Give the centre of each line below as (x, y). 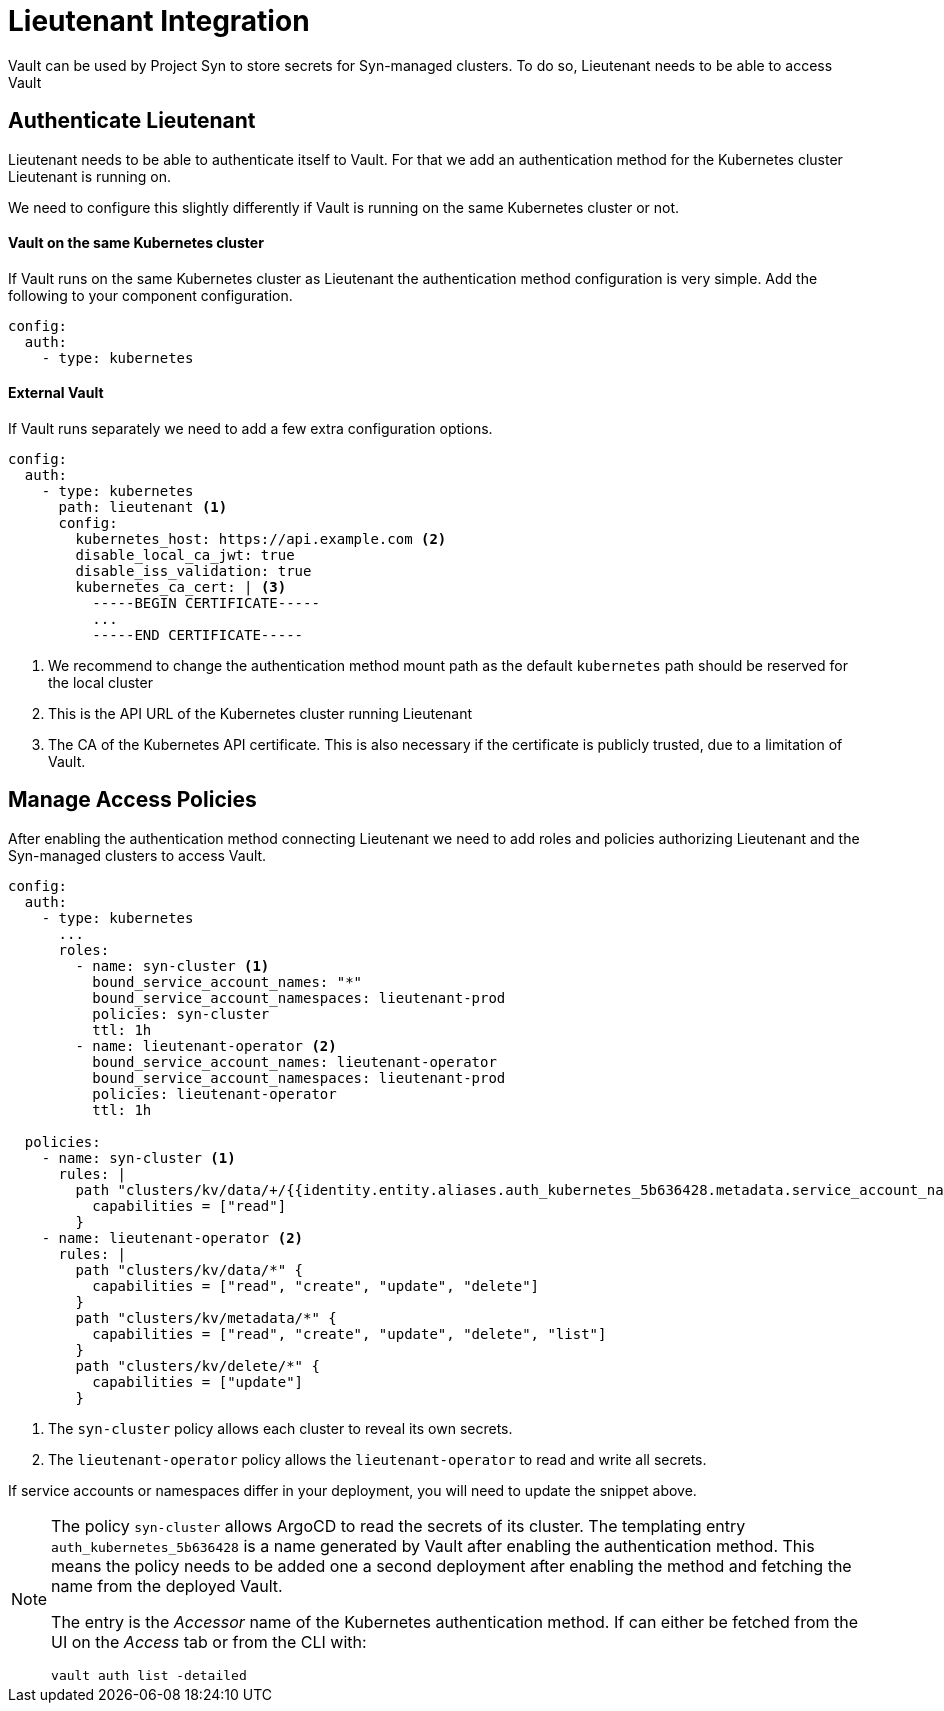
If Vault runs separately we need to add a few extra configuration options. (250, 429)
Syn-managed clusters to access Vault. (137, 855)
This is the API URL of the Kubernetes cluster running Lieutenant (260, 714)
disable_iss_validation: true (193, 571)
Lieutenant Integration (159, 21)
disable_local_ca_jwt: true (185, 555)
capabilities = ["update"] (198, 1381)
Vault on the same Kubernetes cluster (136, 243)
